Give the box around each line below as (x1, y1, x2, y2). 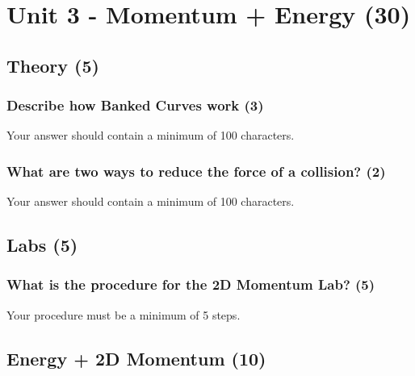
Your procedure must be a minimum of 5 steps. (6, 306, 241, 323)
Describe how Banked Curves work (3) (6, 95, 264, 115)
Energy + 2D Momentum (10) (6, 345, 266, 370)
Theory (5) (6, 52, 99, 77)
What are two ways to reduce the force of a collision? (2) (6, 161, 386, 181)
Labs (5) (6, 232, 78, 257)
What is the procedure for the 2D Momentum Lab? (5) (6, 274, 375, 295)
